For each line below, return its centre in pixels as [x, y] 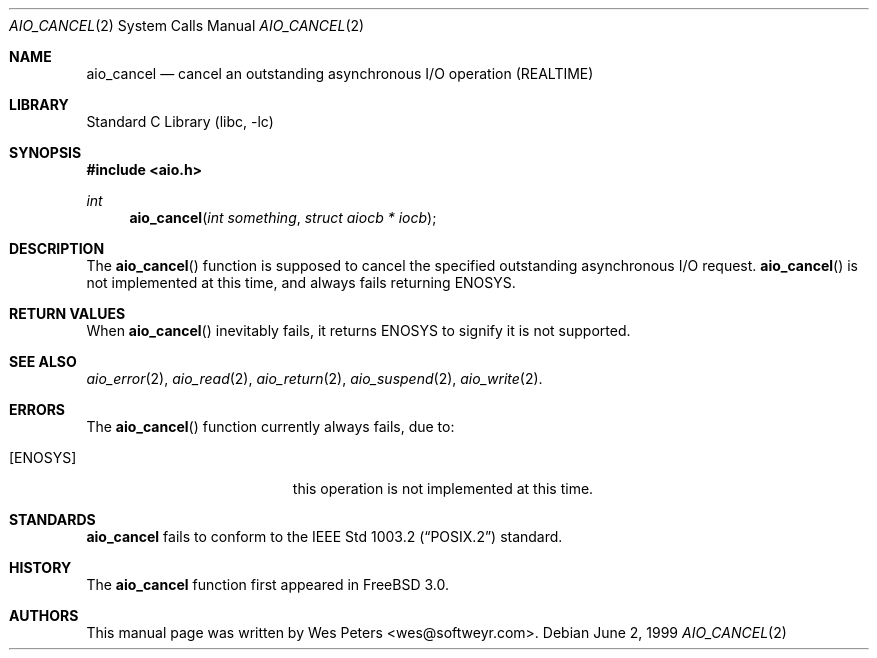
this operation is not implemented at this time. [443, 488]
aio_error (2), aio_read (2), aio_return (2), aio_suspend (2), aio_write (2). [314, 378]
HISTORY [40, 567]
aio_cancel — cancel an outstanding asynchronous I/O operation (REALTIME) [340, 73]
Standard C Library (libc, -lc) [180, 121]
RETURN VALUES [67, 313]
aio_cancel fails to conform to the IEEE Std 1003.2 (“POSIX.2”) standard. [324, 536]
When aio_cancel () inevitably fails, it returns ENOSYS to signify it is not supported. [358, 330]
